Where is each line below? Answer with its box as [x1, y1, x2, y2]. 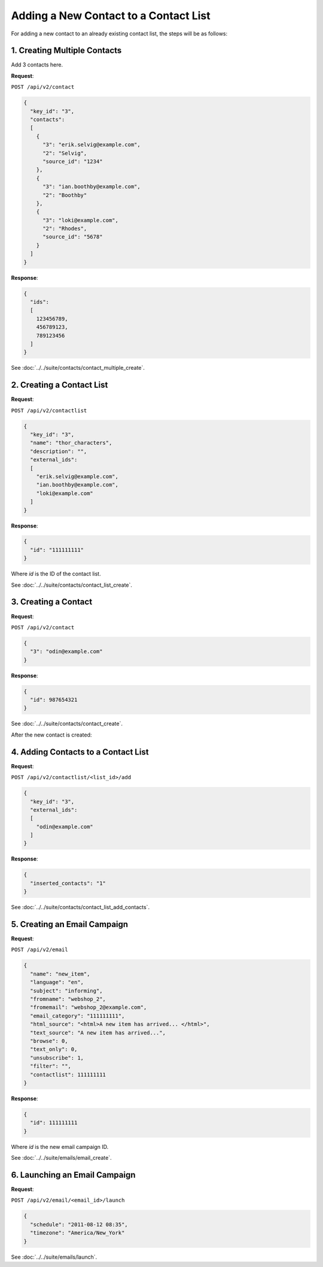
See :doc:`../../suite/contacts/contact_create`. [11, 720, 123, 728]
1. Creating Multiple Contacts [11, 46, 122, 56]
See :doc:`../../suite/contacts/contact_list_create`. [11, 581, 133, 589]
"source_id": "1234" [42, 158, 103, 165]
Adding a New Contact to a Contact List [11, 9, 211, 22]
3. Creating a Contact [11, 597, 93, 607]
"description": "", [30, 448, 87, 455]
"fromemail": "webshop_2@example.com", [30, 1004, 147, 1011]
